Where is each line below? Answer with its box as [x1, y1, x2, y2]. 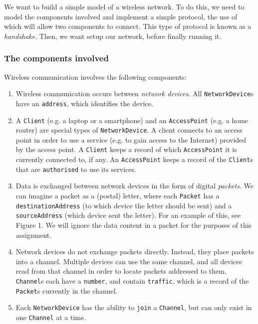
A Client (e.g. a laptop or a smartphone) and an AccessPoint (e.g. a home [15, 115, 249, 125]
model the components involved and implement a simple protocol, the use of [4, 11, 238, 21]
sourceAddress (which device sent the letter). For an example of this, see [15, 210, 241, 220]
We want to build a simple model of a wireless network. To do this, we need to [4, 1, 245, 11]
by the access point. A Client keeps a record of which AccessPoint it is [15, 144, 237, 155]
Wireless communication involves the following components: [4, 71, 187, 82]
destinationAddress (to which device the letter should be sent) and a [15, 200, 232, 210]
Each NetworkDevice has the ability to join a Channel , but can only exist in [15, 302, 252, 313]
